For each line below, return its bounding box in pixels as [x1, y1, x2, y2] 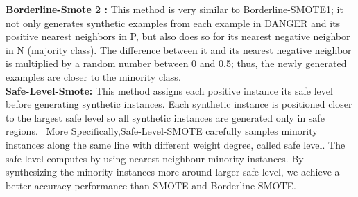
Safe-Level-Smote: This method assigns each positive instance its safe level [6, 83, 333, 97]
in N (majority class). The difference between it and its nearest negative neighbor [6, 42, 352, 57]
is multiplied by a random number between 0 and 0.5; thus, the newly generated [6, 56, 347, 71]
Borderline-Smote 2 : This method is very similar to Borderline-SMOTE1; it [6, 2, 343, 16]
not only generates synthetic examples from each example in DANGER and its [6, 15, 341, 30]
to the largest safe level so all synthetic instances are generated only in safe [6, 110, 325, 124]
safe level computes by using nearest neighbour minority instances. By [6, 151, 304, 165]
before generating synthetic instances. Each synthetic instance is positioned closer [6, 97, 352, 111]
